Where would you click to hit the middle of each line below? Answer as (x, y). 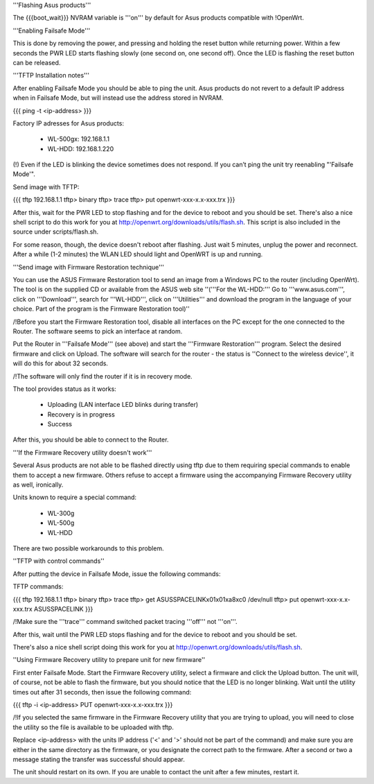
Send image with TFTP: (46, 186)
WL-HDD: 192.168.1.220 (81, 148)
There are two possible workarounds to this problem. (88, 548)
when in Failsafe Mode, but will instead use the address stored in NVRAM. (118, 98)
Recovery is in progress (81, 414)
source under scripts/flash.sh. (56, 232)
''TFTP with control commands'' (59, 561)
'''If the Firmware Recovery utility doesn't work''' (82, 452)
